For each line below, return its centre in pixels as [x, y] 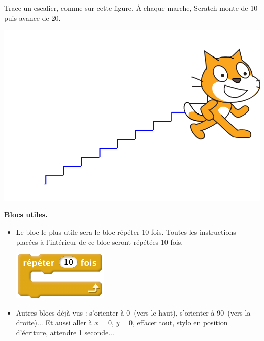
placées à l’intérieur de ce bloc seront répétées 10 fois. [100, 241]
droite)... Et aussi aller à [54, 322]
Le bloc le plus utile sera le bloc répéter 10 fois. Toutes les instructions [126, 232]
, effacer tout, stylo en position [180, 322]
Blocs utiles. [26, 215]
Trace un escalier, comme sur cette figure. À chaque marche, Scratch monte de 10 [131, 8]
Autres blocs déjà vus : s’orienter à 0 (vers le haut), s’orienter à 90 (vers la [133, 312]
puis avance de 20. [32, 18]
